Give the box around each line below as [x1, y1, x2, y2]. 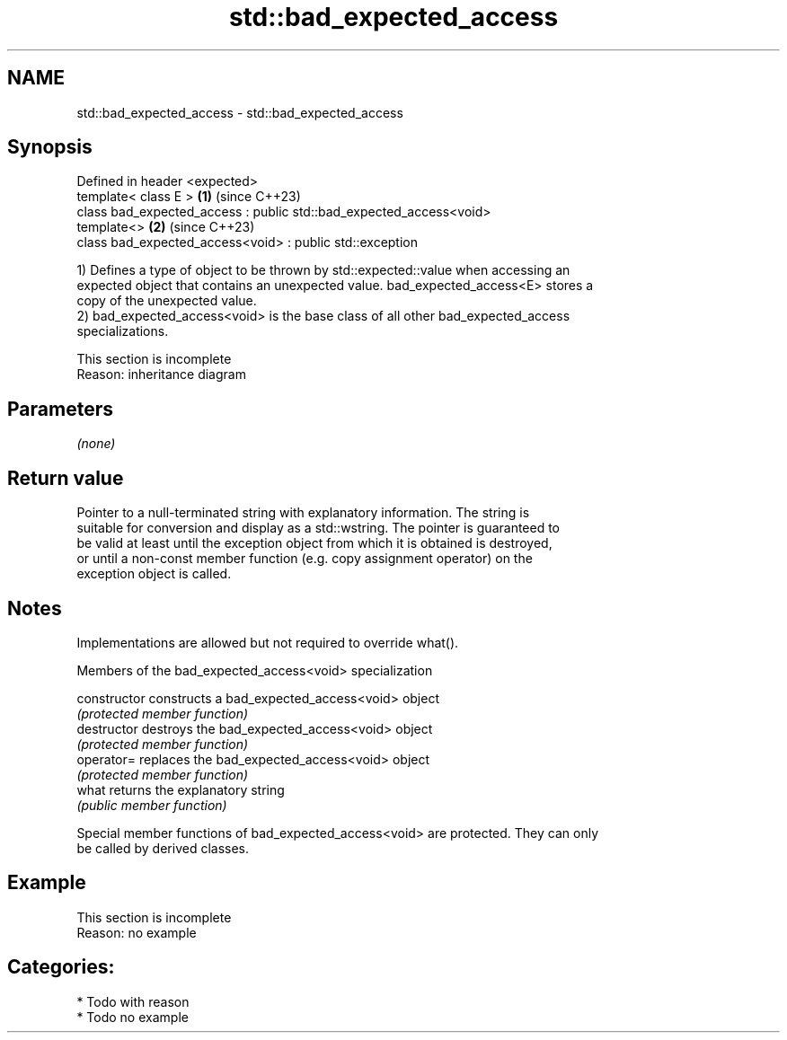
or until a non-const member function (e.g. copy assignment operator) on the [76, 551, 533, 567]
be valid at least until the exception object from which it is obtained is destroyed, [76, 535, 553, 551]
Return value [7, 466, 124, 489]
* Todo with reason [76, 993, 190, 1009]
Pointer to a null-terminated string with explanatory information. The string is [76, 505, 530, 521]
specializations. [76, 323, 169, 339]
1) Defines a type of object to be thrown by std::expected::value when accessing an [76, 262, 570, 278]
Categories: [7, 956, 115, 979]
